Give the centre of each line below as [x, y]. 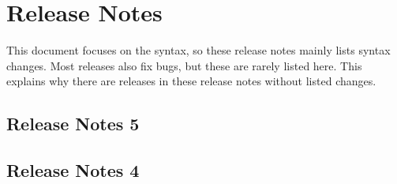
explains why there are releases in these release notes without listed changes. [191, 81]
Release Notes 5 [73, 124]
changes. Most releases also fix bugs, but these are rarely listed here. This [184, 65]
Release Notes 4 [73, 170]
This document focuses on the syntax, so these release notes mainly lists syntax [198, 50]
